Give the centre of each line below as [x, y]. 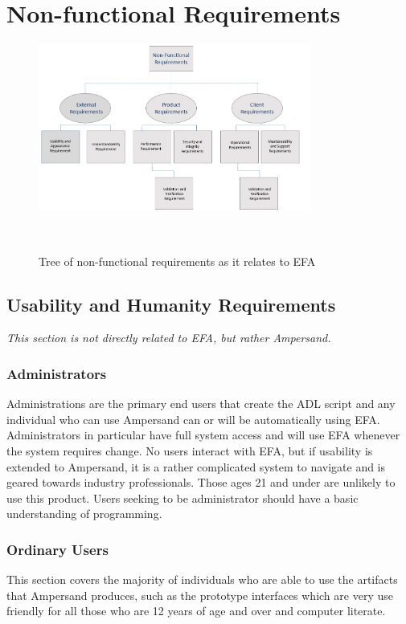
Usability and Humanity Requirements [171, 304]
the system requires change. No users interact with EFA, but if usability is [190, 451]
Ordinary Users [57, 549]
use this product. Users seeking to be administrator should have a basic [182, 498]
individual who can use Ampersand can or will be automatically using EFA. [193, 419]
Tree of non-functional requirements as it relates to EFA [177, 261]
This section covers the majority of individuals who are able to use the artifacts [202, 579]
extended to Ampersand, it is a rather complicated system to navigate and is [196, 466]
